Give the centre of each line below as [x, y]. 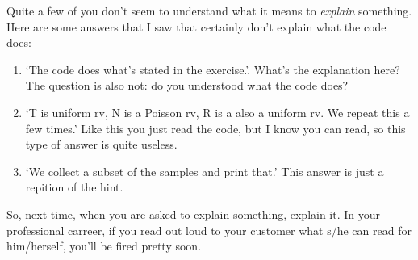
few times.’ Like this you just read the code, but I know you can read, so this [215, 128]
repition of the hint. [74, 187]
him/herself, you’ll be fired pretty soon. [104, 246]
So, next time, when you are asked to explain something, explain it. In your [194, 214]
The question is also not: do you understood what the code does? [187, 85]
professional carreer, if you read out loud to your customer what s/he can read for [209, 230]
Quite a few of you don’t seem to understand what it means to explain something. [209, 10]
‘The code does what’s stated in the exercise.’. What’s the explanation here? [213, 69]
